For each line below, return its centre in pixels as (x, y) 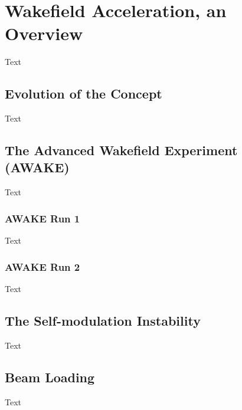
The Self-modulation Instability (103, 320)
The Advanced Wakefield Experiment (121, 150)
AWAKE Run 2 (42, 266)
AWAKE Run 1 (42, 218)
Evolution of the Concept (84, 94)
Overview (44, 33)
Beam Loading (50, 377)
